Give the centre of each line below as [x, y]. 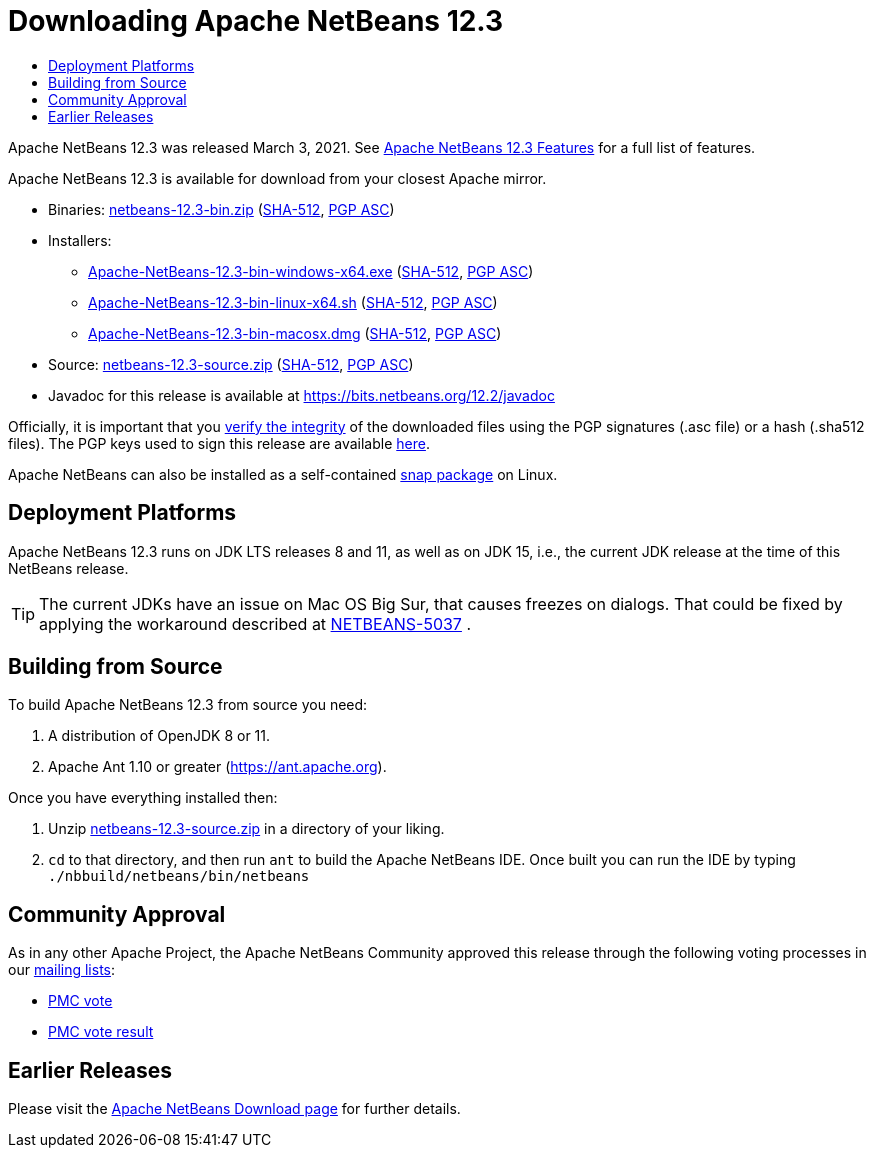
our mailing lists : [62, 970]
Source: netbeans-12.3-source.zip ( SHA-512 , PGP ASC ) [231, 364]
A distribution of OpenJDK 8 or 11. [159, 736]
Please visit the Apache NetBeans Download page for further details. [234, 1109]
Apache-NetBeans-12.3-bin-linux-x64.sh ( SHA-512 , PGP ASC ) [293, 302]
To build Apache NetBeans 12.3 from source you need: [188, 705]
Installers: [80, 240]
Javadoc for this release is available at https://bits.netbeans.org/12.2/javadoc [301, 395]
